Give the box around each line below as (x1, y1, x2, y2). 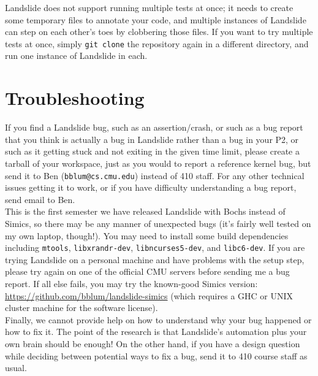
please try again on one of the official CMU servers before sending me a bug (5, 265, 290, 278)
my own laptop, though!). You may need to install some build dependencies (5, 229, 289, 242)
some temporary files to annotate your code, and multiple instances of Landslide (5, 13, 306, 26)
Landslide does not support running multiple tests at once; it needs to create (5, 1, 293, 13)
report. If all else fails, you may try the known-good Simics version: (5, 277, 258, 290)
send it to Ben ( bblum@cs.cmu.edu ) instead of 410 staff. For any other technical (5, 169, 305, 182)
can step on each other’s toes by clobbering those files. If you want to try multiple (5, 25, 313, 38)
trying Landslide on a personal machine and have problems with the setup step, (5, 253, 305, 266)
